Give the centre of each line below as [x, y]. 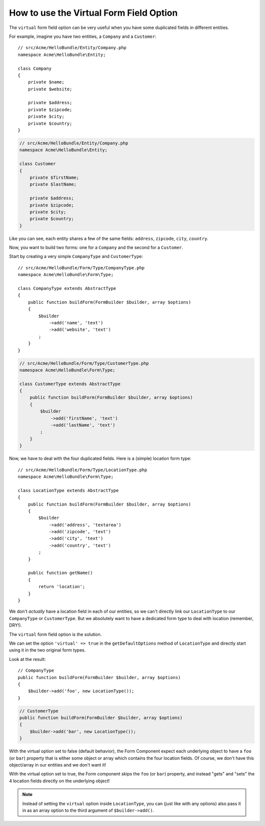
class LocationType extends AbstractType [68, 490]
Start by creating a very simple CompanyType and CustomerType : [76, 256]
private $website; [50, 89]
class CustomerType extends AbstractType [70, 384]
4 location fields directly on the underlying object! [59, 781]
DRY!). [15, 625]
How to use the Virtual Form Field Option [93, 13]
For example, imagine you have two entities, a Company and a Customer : [83, 36]
